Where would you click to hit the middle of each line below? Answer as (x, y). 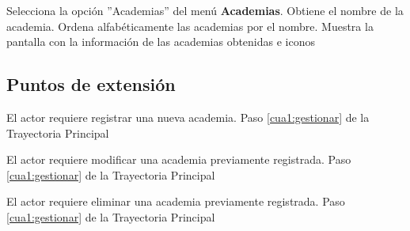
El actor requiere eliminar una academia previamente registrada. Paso (176, 201)
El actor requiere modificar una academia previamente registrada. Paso (179, 159)
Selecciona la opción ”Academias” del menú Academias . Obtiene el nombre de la (205, 10)
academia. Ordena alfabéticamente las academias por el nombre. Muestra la (190, 26)
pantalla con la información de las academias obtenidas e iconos (161, 42)
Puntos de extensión (91, 84)
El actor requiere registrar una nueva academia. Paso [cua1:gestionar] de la (188, 117)
